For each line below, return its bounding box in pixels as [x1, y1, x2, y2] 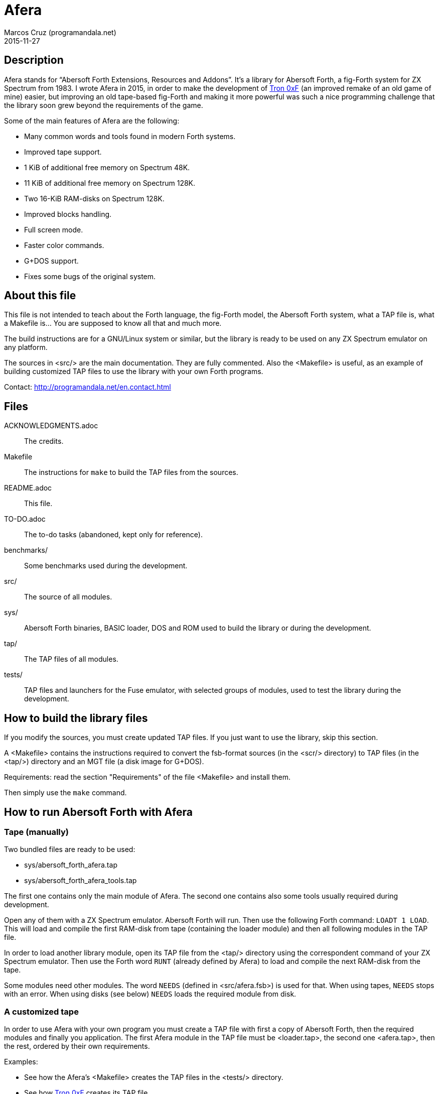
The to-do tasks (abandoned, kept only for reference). [24, 530, 203, 539]
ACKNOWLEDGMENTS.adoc [4, 421, 98, 430]
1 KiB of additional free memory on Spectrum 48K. [24, 163, 190, 172]
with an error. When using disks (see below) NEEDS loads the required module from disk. [4, 990, 297, 999]
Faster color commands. [24, 240, 104, 250]
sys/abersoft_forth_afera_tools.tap [24, 876, 137, 885]
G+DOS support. [24, 256, 79, 265]
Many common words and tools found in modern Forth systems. [24, 132, 236, 141]
